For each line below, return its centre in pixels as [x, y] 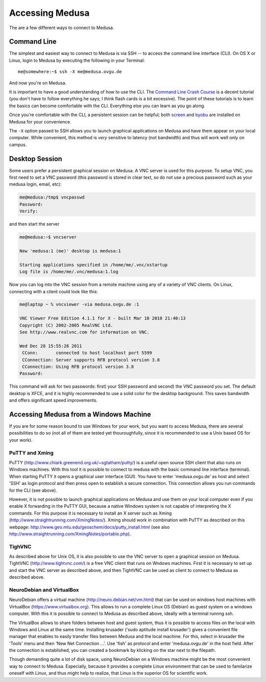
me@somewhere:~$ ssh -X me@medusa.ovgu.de [70, 72]
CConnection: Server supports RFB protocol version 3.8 [91, 360]
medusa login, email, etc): [35, 184]
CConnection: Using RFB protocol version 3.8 [78, 367]
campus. [18, 144]
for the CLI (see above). [33, 490]
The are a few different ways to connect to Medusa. [62, 28]
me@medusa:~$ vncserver [48, 237]
